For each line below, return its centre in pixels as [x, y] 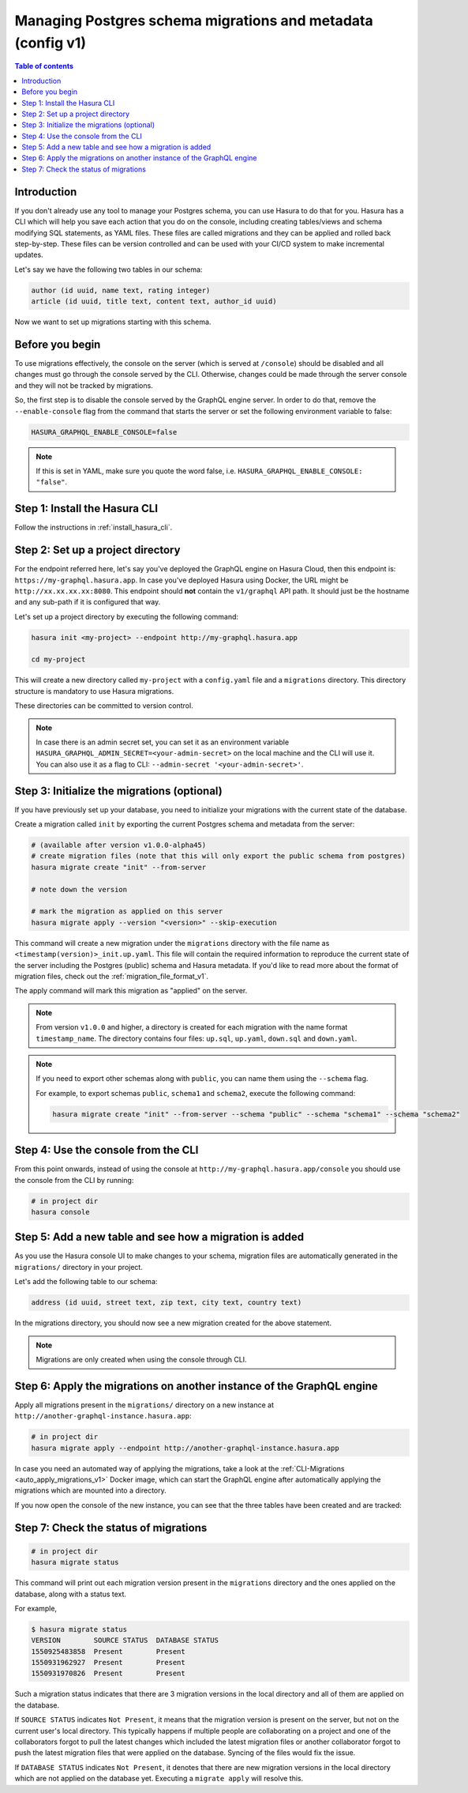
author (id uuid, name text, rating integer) [121, 290]
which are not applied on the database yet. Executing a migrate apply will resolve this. [159, 1779]
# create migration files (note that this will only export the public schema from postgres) [219, 856]
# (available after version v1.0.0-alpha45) [119, 845]
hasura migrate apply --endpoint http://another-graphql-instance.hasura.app [185, 1448]
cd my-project [58, 659]
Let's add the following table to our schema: [86, 1282]
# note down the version [79, 889]
